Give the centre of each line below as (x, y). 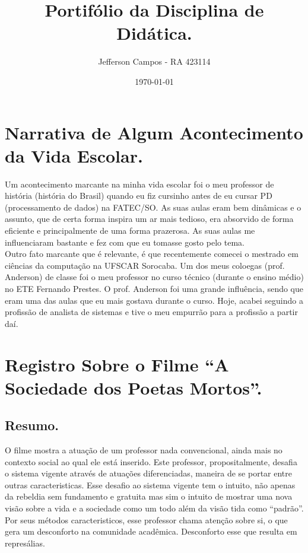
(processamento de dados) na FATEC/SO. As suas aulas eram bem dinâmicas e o (153, 207)
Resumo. (32, 425)
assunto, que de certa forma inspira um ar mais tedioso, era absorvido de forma (149, 219)
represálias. (25, 543)
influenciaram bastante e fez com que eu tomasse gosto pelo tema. (125, 242)
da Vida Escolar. (74, 155)
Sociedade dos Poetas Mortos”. (134, 387)
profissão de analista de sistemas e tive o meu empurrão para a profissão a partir (151, 312)
